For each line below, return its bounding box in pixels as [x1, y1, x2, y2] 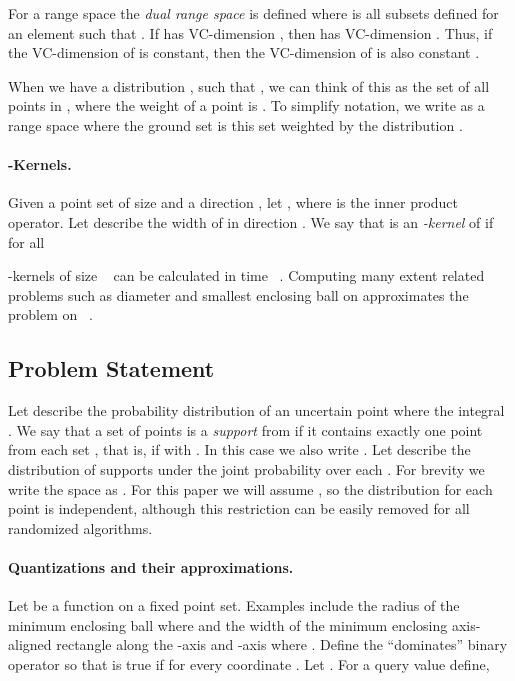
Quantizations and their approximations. [8, 556, 294, 577]
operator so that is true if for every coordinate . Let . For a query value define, [8, 653, 490, 674]
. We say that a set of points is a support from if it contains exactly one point [8, 419, 483, 440]
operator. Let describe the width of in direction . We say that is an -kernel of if [8, 211, 494, 232]
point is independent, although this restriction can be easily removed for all [8, 498, 470, 519]
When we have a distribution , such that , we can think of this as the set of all [8, 75, 490, 96]
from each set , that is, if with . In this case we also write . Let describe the [8, 439, 471, 460]
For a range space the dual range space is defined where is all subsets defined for [8, 3, 499, 23]
